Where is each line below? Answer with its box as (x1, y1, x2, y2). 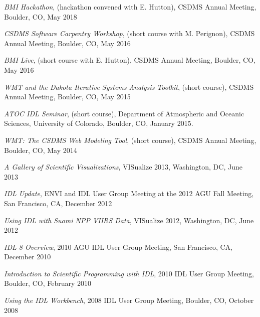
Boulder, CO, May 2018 (4, 11, 77, 22)
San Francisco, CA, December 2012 (4, 198, 112, 208)
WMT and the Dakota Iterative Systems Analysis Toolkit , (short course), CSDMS (4, 81, 254, 92)
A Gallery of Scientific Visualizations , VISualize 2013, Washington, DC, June (4, 162, 242, 172)
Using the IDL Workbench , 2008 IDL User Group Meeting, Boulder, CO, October (4, 295, 254, 305)
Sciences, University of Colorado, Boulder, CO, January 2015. (4, 118, 193, 128)
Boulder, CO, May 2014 (4, 144, 77, 155)
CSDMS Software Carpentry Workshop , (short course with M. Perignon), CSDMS (4, 28, 255, 39)
